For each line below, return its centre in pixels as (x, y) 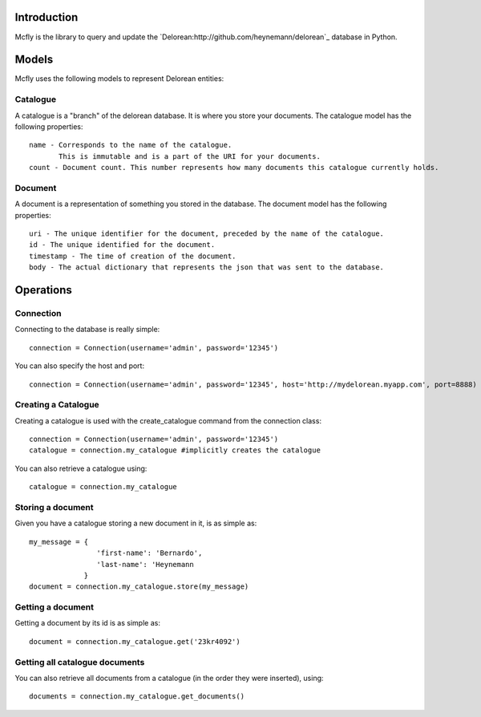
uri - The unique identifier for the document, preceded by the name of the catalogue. (207, 234)
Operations (43, 290)
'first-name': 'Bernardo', (150, 553)
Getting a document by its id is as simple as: (87, 623)
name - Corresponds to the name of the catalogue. (131, 145)
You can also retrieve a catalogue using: (81, 468)
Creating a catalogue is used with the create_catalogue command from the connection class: (168, 420)
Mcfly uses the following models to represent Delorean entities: (119, 79)
